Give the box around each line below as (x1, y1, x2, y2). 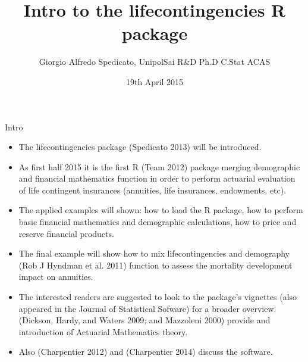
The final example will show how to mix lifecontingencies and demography (18, 247, 290, 260)
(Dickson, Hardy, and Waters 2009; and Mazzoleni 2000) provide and (18, 314, 271, 326)
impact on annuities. (18, 270, 93, 283)
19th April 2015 (125, 75, 184, 88)
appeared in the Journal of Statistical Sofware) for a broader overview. (18, 302, 276, 314)
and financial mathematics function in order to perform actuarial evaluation (18, 172, 296, 185)
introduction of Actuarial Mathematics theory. (18, 325, 188, 338)
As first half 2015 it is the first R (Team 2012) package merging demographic (18, 160, 300, 173)
